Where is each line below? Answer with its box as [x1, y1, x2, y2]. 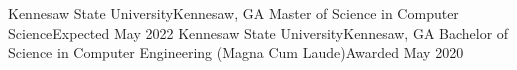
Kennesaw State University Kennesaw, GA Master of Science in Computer [8, 3, 459, 23]
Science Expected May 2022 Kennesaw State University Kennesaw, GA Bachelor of [8, 22, 509, 43]
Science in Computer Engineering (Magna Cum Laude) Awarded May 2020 [8, 42, 464, 63]
